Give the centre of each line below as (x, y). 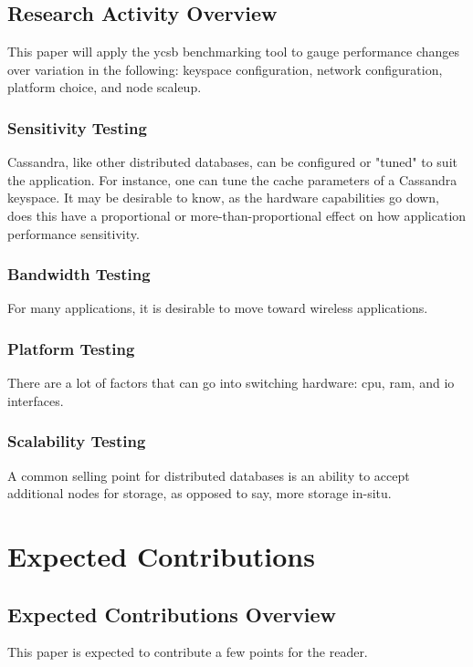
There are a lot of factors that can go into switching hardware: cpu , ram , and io (231, 383)
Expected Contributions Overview (172, 614)
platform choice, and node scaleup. (105, 87)
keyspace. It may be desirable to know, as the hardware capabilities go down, (223, 198)
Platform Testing (71, 348)
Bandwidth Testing (79, 274)
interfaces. (36, 400)
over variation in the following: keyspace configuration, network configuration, (225, 69)
